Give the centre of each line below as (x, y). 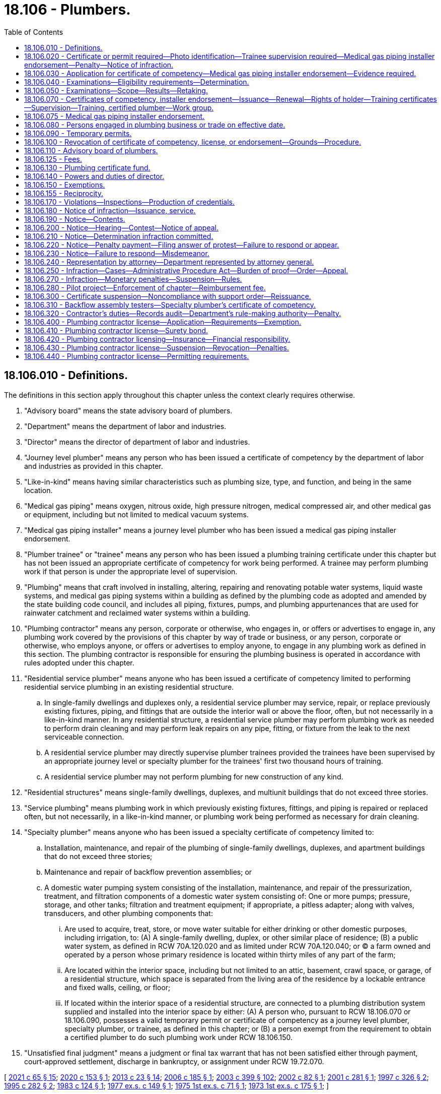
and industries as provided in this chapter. (94, 466)
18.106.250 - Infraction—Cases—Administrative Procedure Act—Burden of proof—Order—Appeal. (186, 270)
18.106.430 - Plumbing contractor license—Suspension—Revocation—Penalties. (157, 347)
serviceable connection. (84, 737)
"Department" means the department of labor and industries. (125, 426)
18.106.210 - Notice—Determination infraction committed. (119, 236)
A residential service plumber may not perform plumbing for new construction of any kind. (194, 776)
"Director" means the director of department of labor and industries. (137, 442)
